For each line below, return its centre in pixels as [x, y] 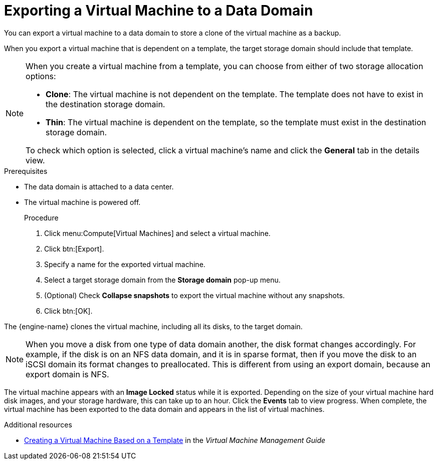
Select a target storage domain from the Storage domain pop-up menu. [162, 280]
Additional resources [38, 424]
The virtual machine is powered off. [82, 202]
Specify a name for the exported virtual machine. [125, 264]
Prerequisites [26, 171]
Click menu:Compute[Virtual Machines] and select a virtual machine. [157, 233]
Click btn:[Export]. [74, 249]
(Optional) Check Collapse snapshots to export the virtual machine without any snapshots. [194, 295]
